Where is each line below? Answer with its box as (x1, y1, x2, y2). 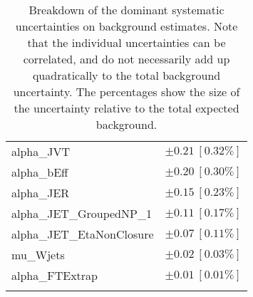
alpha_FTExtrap (11, 267, 98, 283)
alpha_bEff (11, 164, 68, 180)
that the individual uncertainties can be (27, 34, 226, 51)
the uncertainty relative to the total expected (14, 100, 239, 116)
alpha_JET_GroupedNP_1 (11, 205, 152, 222)
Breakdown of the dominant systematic (29, 1, 224, 18)
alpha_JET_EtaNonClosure (11, 226, 154, 242)
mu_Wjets (11, 246, 65, 263)
